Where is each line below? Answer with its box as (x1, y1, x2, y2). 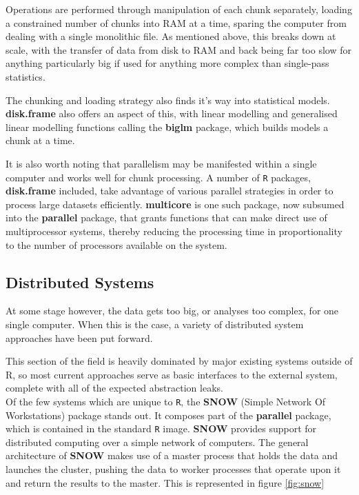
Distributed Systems (6, 271, 154, 292)
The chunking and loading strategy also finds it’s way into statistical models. (6, 92, 330, 107)
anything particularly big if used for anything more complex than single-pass (6, 56, 329, 70)
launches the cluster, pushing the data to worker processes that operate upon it (6, 462, 341, 476)
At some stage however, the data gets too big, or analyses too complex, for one (6, 303, 339, 318)
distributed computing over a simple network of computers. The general (6, 434, 309, 449)
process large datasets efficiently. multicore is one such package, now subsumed (6, 196, 345, 211)
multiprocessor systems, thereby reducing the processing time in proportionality (6, 223, 342, 238)
